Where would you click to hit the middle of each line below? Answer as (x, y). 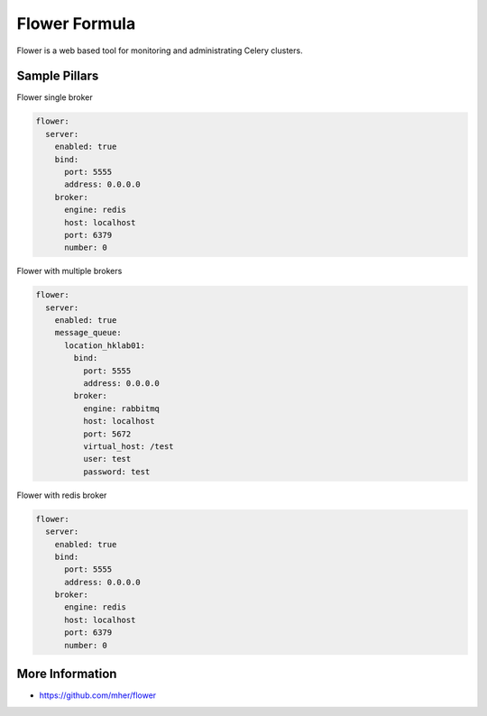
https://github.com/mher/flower (98, 695)
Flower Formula (76, 23)
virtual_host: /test (129, 446)
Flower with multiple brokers (69, 271)
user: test (107, 459)
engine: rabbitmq (121, 408)
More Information (67, 674)
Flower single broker (55, 97)
